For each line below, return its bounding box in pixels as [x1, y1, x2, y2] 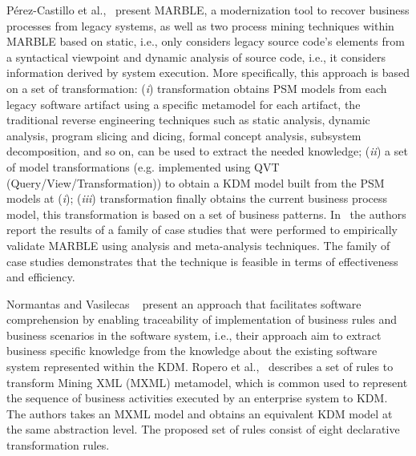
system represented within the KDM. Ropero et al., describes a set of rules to [6, 358, 394, 375]
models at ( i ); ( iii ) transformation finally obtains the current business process [6, 190, 388, 207]
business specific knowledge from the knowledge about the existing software [6, 342, 378, 359]
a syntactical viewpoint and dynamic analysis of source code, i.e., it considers [6, 48, 386, 65]
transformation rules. [6, 437, 110, 454]
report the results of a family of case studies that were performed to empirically [6, 221, 398, 238]
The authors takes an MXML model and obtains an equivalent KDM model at [6, 405, 393, 422]
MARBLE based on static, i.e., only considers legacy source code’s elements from [6, 33, 405, 50]
